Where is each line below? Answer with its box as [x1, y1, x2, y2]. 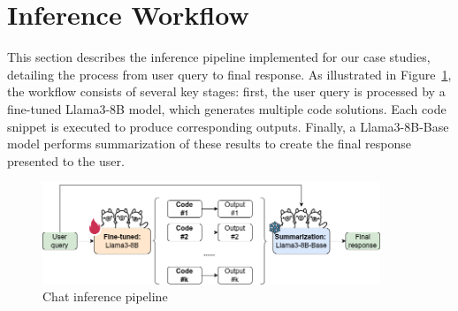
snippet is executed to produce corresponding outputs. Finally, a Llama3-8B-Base [7, 117, 449, 135]
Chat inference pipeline [42, 287, 168, 306]
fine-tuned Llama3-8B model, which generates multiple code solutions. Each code [7, 99, 447, 118]
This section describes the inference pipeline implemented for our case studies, [7, 48, 431, 66]
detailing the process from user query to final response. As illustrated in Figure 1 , [7, 64, 452, 83]
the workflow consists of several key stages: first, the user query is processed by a [7, 82, 446, 101]
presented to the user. [7, 151, 125, 170]
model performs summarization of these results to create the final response [7, 134, 411, 153]
